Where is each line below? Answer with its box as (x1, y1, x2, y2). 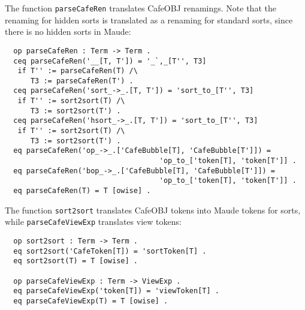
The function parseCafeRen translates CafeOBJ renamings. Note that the (5, 2, 276, 14)
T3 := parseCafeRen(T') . (30, 76, 134, 85)
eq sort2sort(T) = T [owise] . (13, 257, 138, 266)
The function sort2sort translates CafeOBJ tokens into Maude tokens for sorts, (5, 203, 301, 216)
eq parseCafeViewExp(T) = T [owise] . (13, 296, 168, 305)
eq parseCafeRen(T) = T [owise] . (13, 186, 151, 195)
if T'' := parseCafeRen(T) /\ (17, 67, 138, 76)
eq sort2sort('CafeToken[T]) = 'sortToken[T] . (13, 246, 207, 255)
